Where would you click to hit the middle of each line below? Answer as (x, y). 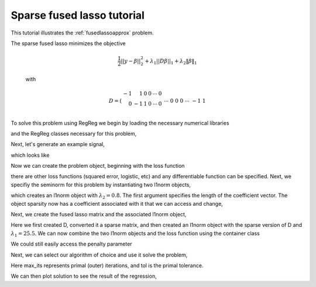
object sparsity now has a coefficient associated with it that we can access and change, (117, 203)
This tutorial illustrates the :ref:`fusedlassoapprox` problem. (82, 33)
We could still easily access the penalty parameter (71, 244)
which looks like (30, 155)
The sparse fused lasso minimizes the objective (68, 43)
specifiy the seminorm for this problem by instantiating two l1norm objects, (101, 185)
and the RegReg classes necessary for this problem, (74, 133)
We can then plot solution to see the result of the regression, (84, 276)
